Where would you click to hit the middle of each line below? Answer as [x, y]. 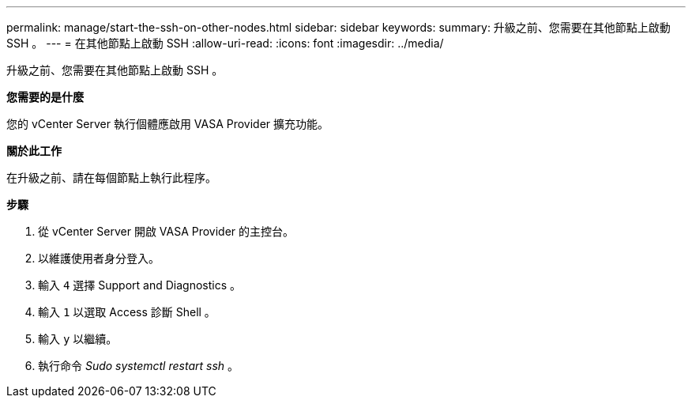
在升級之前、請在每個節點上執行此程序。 [111, 177]
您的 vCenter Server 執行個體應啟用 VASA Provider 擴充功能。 [168, 124]
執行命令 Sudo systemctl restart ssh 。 [138, 366]
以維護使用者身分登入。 [99, 258]
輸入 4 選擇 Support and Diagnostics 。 [139, 285]
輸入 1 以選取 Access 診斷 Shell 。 [127, 312]
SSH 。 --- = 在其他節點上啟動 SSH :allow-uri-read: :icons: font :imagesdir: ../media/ [225, 43]
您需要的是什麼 [45, 97]
